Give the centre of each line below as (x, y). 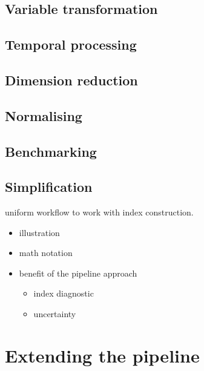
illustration (39, 232)
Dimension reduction (71, 80)
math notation (46, 253)
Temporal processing (71, 44)
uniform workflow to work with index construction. (99, 212)
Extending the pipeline (102, 355)
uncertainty (55, 314)
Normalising (44, 115)
